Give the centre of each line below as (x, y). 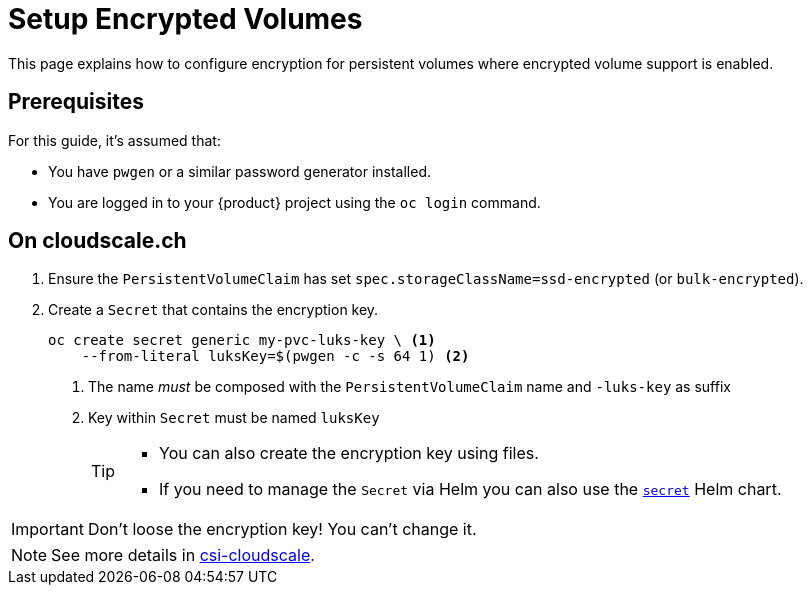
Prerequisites (76, 102)
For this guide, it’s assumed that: (114, 140)
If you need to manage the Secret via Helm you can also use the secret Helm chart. (470, 489)
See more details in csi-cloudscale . (183, 555)
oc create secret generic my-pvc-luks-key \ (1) (242, 340)
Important (47, 529)
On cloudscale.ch (97, 241)
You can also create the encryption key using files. (349, 453)
